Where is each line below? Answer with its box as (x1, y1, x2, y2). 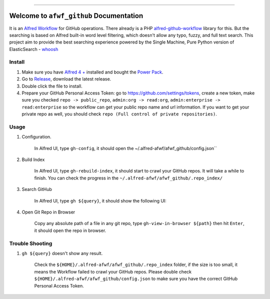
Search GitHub (21, 186, 52, 192)
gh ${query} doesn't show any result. (21, 250, 103, 256)
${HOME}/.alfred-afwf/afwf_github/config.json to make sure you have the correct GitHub (34, 275, 238, 282)
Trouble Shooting (9, 240, 52, 247)
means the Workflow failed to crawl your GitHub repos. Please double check (34, 268, 192, 274)
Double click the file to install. (21, 83, 82, 89)
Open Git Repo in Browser (21, 209, 75, 215)
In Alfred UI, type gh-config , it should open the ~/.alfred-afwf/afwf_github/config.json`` (34, 145, 217, 151)
